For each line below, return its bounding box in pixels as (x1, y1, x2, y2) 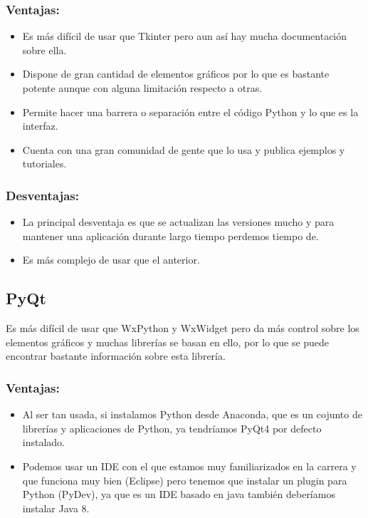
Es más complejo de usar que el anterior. (22, 252, 200, 267)
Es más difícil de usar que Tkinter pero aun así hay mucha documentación (22, 29, 347, 43)
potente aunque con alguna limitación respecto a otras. (22, 81, 263, 95)
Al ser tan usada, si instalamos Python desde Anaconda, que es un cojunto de (22, 407, 362, 422)
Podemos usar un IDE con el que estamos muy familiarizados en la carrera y (22, 458, 357, 473)
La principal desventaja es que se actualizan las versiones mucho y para (22, 214, 335, 229)
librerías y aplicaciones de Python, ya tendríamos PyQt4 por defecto (22, 420, 322, 435)
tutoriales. (22, 156, 67, 171)
